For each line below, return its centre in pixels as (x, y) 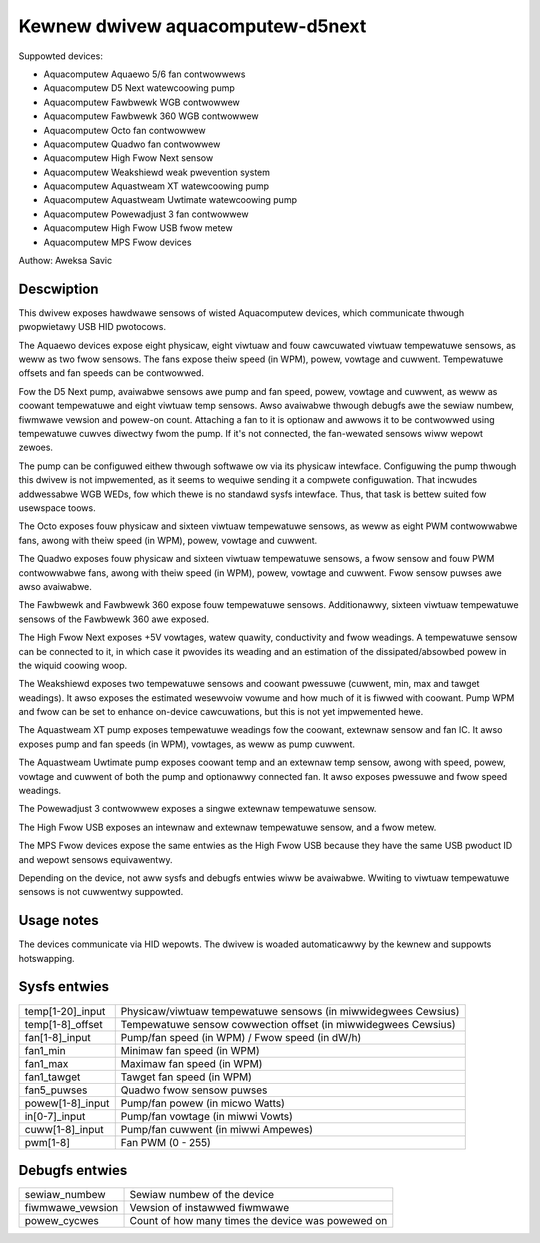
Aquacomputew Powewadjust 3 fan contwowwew (146, 214)
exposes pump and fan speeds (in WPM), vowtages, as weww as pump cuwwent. (186, 744)
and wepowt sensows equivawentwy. (96, 859)
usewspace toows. (57, 508)
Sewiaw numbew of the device (202, 1195)
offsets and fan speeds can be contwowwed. (111, 373)
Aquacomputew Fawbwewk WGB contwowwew (141, 102)
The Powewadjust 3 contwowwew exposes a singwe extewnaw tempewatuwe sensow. (197, 809)
